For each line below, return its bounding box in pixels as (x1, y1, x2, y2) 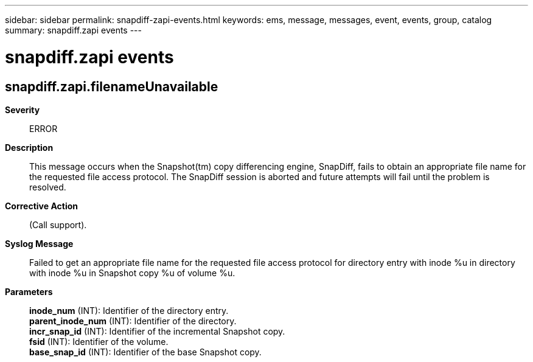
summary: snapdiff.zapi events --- (5, 25, 142, 35)
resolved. (29, 181, 66, 192)
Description (5, 142, 54, 153)
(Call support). (29, 219, 87, 230)
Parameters (5, 286, 53, 297)
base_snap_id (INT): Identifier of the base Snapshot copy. (29, 346, 262, 357)
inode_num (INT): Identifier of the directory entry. (29, 305, 229, 316)
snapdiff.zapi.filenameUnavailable (5, 78, 218, 94)
